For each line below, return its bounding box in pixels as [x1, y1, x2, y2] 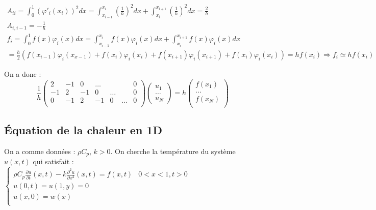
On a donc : [4, 68, 41, 79]
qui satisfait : [33, 156, 74, 167]
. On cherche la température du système [110, 145, 236, 156]
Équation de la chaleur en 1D [4, 122, 162, 138]
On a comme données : [4, 145, 76, 156]
